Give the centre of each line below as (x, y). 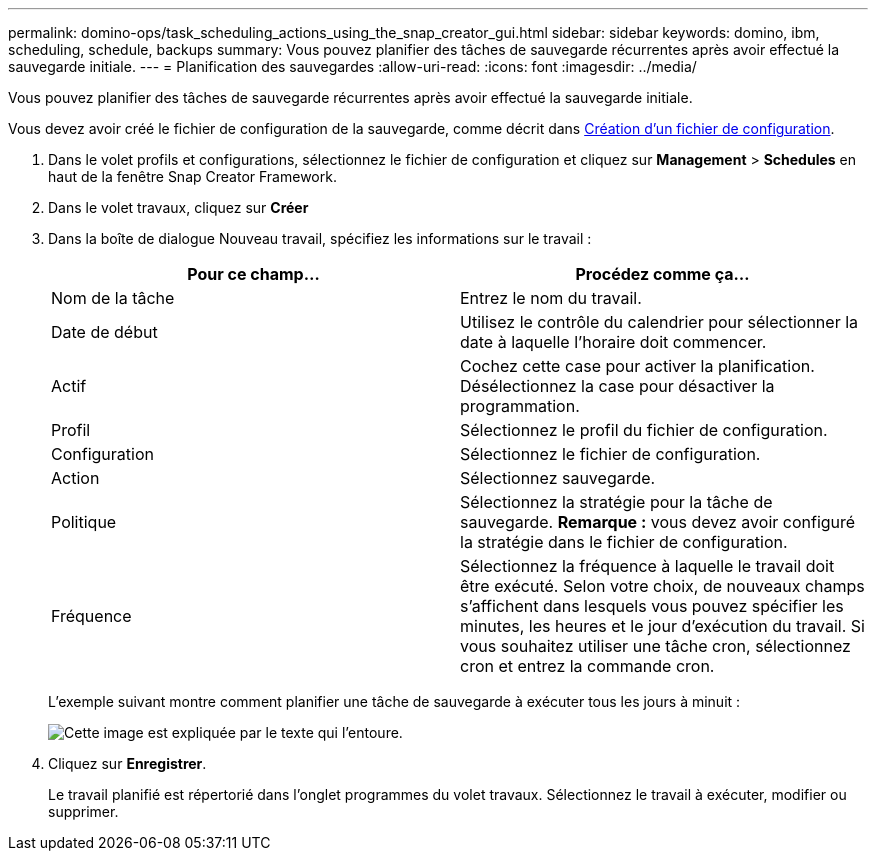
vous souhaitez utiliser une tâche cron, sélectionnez (655, 646)
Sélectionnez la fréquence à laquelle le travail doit (647, 566)
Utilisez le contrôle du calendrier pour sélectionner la (659, 322)
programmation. (520, 406)
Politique (84, 522)
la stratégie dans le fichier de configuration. (624, 542)
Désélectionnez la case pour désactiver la (617, 386)
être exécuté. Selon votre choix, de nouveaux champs (662, 586)
